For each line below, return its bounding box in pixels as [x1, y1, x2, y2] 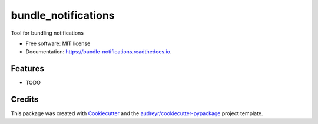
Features [11, 63, 44, 73]
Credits [11, 95, 39, 105]
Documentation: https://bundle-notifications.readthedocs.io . [25, 48, 172, 55]
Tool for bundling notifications [11, 29, 84, 36]
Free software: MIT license [25, 40, 91, 47]
